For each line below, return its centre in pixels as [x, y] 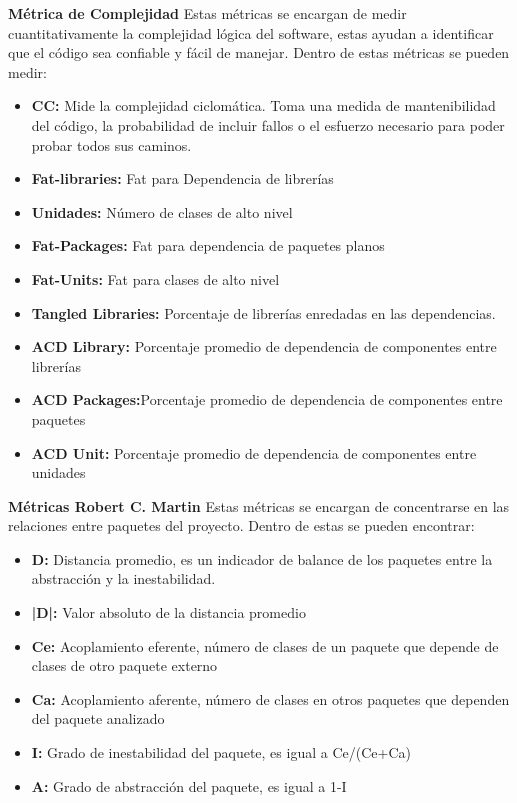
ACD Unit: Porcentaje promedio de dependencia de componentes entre [254, 452]
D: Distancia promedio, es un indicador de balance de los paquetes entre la [262, 558]
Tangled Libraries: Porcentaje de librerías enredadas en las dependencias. [263, 312]
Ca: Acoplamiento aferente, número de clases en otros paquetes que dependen [270, 698]
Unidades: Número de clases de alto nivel [162, 211]
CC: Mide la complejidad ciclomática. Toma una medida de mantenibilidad [263, 105]
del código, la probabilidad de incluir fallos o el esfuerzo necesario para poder [268, 124]
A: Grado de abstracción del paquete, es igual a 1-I [189, 785]
